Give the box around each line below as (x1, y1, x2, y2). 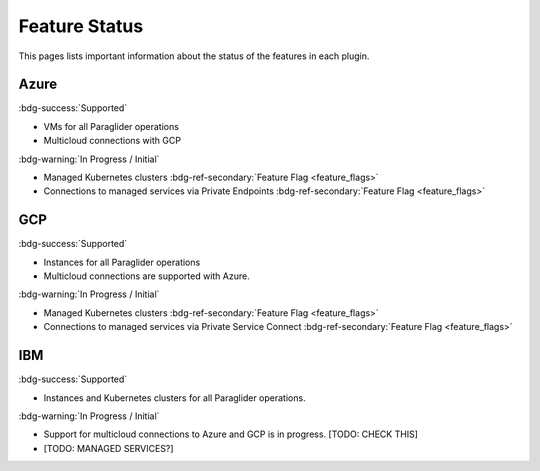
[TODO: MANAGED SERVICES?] (43, 442, 174, 454)
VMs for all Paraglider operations (43, 120, 180, 132)
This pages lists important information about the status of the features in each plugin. (18, 50, 370, 62)
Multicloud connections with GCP (43, 135, 182, 147)
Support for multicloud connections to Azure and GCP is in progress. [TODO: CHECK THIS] (43, 428, 419, 440)
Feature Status (18, 15, 144, 37)
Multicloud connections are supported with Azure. (43, 270, 250, 282)
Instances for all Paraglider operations (43, 256, 201, 268)
